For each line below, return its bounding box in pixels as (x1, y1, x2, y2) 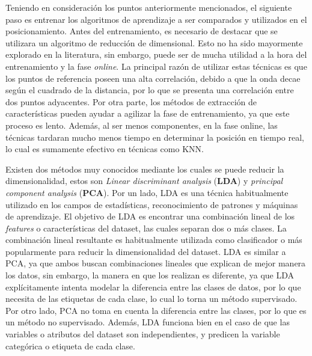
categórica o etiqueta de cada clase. (5, 339, 135, 352)
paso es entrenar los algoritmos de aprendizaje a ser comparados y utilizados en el (5, 13, 307, 25)
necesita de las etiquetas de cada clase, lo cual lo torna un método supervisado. (5, 292, 298, 305)
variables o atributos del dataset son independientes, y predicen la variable (5, 328, 280, 340)
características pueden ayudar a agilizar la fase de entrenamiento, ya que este (5, 107, 290, 120)
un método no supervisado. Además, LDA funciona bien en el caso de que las (5, 316, 290, 328)
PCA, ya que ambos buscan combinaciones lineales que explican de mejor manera (5, 257, 306, 269)
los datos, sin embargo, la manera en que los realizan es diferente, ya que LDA (5, 269, 294, 281)
